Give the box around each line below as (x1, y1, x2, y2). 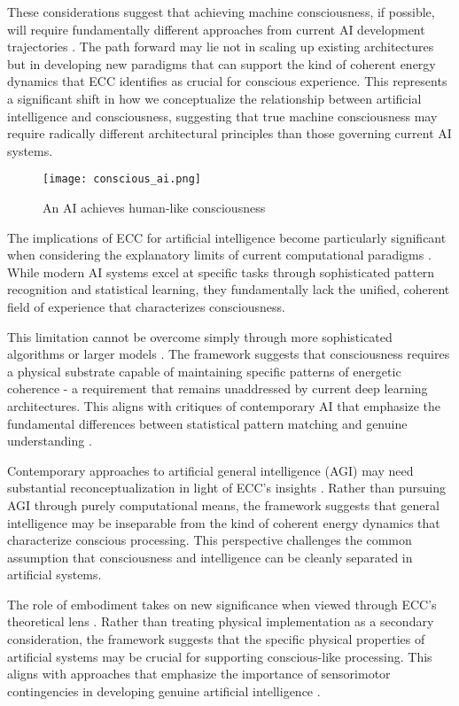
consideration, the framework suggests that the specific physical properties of (7, 630, 425, 648)
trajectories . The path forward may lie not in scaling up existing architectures (7, 37, 434, 56)
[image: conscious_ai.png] (43, 173, 201, 186)
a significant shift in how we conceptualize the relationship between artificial (7, 89, 422, 107)
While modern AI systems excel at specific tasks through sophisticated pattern (7, 262, 435, 281)
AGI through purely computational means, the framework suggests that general (7, 495, 440, 514)
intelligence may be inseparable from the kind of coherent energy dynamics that (7, 513, 440, 531)
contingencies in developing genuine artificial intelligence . (7, 681, 321, 700)
